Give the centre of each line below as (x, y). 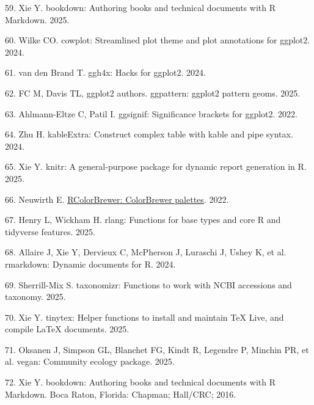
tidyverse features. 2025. (50, 231)
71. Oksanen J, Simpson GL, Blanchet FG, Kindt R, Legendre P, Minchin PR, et (157, 349)
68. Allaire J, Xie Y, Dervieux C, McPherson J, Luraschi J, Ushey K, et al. (146, 252)
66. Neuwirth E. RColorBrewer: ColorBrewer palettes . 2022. (117, 199)
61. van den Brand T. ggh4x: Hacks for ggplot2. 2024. (105, 72)
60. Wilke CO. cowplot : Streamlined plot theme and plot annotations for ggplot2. (158, 40)
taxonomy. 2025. (35, 297)
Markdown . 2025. (37, 19)
